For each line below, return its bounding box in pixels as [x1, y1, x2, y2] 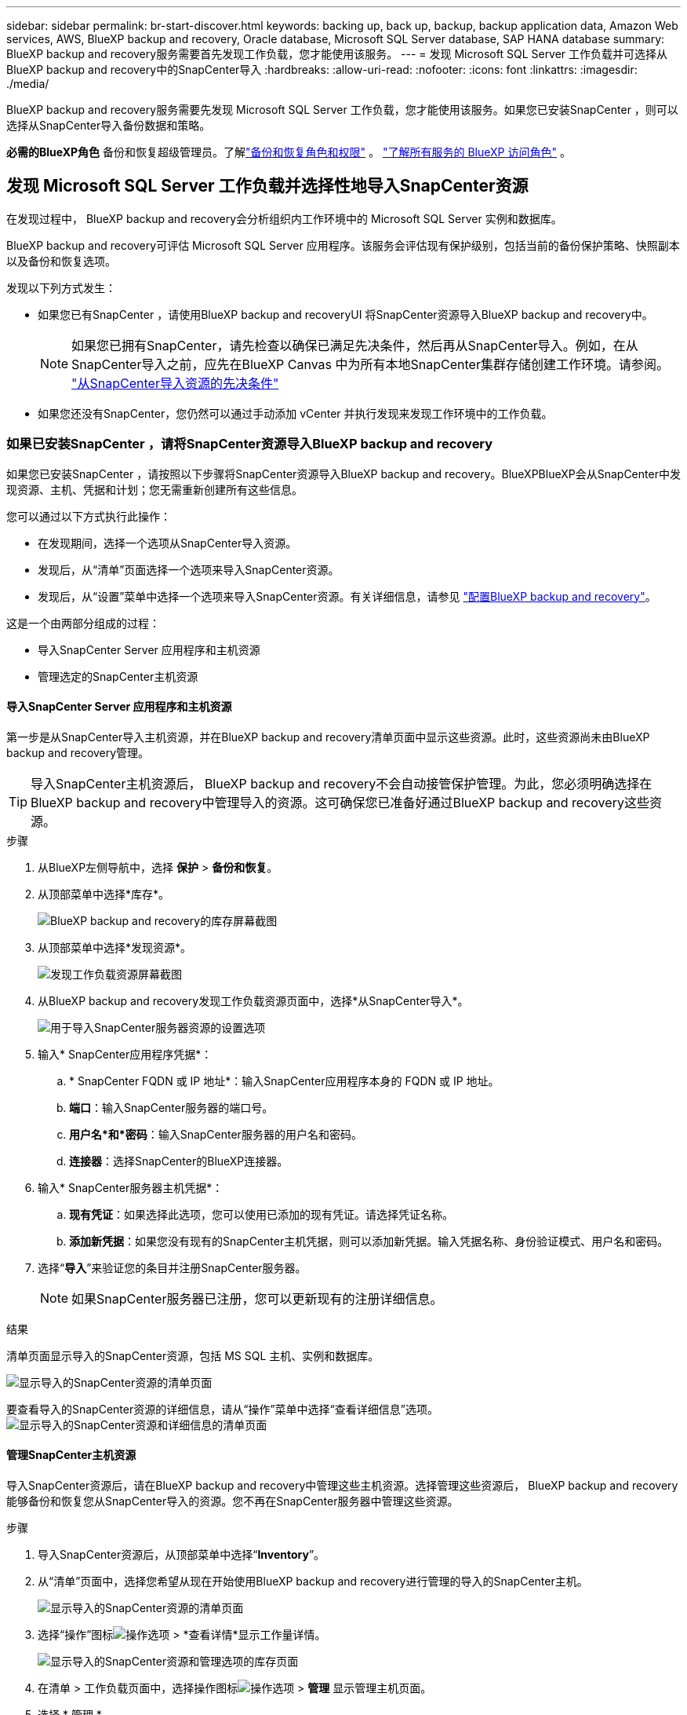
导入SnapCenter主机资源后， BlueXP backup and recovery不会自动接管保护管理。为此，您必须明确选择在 [31, 775, 652, 792]
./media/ [6, 77, 49, 90]
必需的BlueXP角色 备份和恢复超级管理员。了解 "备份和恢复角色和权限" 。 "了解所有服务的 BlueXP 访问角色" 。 [6, 145, 571, 159]
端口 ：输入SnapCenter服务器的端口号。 [69, 1100, 274, 1114]
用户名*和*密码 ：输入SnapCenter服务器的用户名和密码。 [69, 1127, 362, 1141]
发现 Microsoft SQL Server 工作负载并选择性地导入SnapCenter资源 [6, 176, 529, 196]
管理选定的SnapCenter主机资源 [38, 669, 198, 683]
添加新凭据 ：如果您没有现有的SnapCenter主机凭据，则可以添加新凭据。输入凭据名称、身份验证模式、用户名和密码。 [69, 1234, 669, 1248]
